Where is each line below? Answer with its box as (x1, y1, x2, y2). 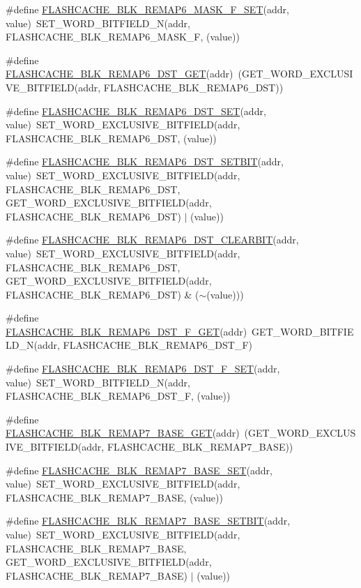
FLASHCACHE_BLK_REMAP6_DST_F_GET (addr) (6, 324, 247, 338)
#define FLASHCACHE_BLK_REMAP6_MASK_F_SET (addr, (6, 2, 289, 16)
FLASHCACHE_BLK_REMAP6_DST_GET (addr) (6, 66, 233, 81)
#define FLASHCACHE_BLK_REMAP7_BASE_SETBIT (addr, (6, 513, 291, 528)
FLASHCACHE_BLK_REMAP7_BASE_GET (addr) (6, 425, 240, 440)
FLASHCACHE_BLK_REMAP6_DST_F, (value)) (6, 389, 231, 403)
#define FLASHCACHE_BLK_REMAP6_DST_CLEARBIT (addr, (6, 232, 299, 247)
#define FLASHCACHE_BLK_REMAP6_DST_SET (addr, (6, 103, 266, 118)
